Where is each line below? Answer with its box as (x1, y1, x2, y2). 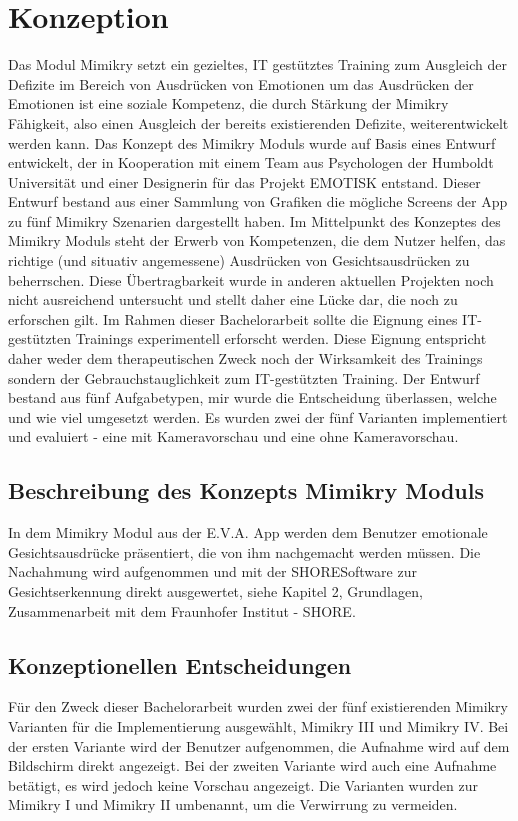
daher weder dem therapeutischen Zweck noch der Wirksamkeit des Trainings (8, 348, 483, 369)
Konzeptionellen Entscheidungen (8, 649, 352, 680)
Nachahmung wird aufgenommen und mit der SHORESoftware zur (8, 561, 417, 582)
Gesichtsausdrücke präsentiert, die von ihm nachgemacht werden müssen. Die (8, 541, 481, 562)
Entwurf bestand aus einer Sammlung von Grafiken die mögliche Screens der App (8, 191, 508, 212)
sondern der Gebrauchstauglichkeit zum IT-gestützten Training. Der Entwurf (8, 367, 480, 388)
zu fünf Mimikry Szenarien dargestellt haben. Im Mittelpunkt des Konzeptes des (8, 210, 501, 231)
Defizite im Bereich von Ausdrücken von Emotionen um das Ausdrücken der (8, 73, 474, 94)
